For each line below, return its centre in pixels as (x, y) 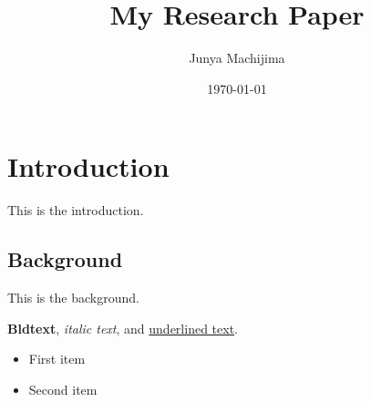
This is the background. (73, 298)
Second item (63, 389)
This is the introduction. (76, 210)
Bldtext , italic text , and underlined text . (123, 328)
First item (57, 359)
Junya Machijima (237, 58)
